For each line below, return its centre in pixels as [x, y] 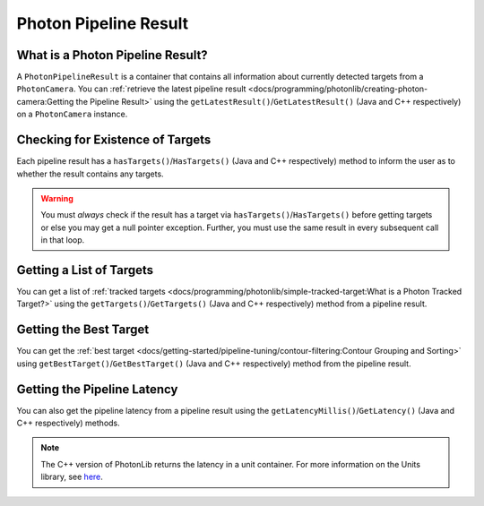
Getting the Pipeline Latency [97, 389]
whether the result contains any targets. [91, 174]
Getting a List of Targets [85, 270]
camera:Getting [45, 101]
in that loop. [63, 240]
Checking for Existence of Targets [114, 140]
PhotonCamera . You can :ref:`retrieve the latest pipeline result [131, 89]
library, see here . [72, 477]
